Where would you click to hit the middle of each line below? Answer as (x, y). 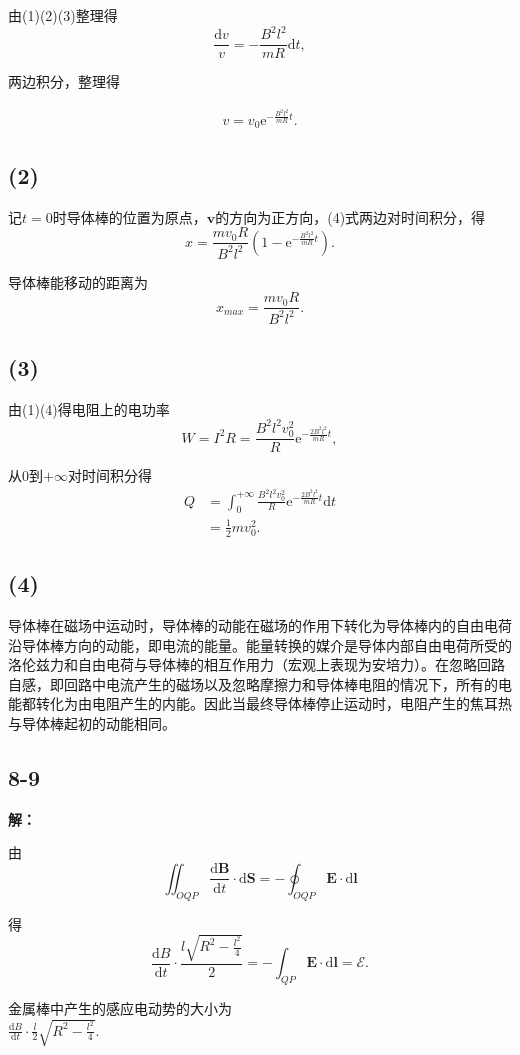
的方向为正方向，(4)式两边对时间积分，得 (350, 216)
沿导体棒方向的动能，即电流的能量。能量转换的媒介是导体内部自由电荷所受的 (260, 644)
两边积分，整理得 (64, 81)
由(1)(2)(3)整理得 (63, 15)
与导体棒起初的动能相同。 (92, 722)
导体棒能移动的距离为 (78, 281)
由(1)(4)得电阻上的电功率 (89, 408)
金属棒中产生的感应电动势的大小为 (120, 1008)
